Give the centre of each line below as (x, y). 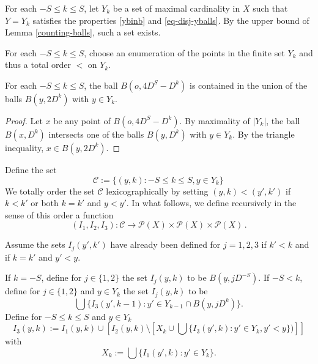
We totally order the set (50, 191)
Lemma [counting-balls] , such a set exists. (83, 32)
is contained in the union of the (249, 85)
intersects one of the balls (96, 134)
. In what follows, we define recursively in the (211, 203)
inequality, (24, 147)
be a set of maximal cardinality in (176, 8)
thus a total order (38, 65)
